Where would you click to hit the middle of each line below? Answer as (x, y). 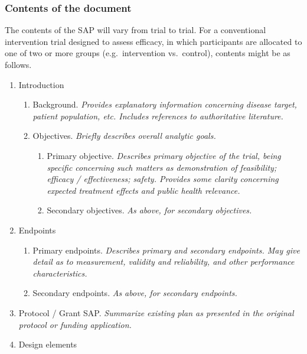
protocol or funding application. (75, 324)
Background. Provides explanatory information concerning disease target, (165, 104)
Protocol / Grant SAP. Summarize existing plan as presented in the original (156, 312)
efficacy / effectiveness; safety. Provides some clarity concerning (163, 179)
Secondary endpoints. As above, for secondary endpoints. (135, 293)
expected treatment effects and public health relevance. (143, 190)
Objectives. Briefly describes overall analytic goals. (124, 136)
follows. (18, 64)
